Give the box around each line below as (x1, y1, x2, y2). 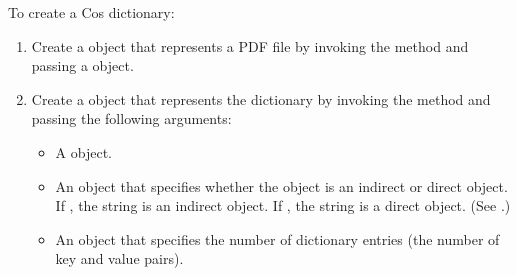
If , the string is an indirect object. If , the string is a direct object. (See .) (55, 195, 511, 216)
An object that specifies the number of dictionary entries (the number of (55, 228, 500, 249)
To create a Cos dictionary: (8, 2, 175, 22)
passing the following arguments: (31, 108, 232, 129)
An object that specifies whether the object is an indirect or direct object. (55, 175, 508, 196)
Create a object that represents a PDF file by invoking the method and (31, 35, 469, 56)
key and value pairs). (55, 248, 184, 269)
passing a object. (31, 55, 134, 76)
